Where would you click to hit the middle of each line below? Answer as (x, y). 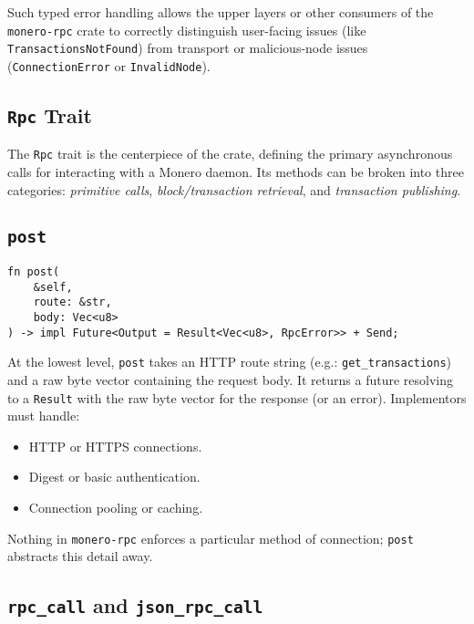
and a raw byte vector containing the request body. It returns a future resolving (230, 379)
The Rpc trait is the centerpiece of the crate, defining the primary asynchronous (230, 154)
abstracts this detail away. (80, 556)
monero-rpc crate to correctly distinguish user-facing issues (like (187, 30)
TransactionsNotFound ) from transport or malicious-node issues (188, 48)
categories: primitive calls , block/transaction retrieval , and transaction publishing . (234, 189)
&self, (53, 287)
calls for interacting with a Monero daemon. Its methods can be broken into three (236, 172)
